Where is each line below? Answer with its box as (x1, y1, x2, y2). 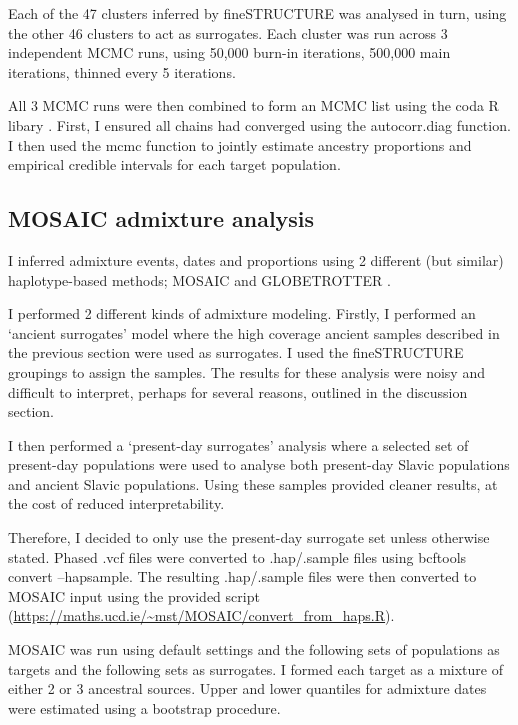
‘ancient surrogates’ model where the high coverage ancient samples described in (8, 322, 500, 343)
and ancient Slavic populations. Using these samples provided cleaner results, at (8, 473, 498, 494)
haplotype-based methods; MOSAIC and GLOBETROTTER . (8, 269, 391, 290)
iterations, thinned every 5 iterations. (8, 61, 236, 82)
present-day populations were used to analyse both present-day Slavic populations (8, 454, 510, 475)
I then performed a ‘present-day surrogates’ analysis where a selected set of (8, 434, 469, 455)
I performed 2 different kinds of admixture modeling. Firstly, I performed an (8, 303, 476, 324)
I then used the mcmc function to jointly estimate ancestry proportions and (8, 134, 472, 155)
